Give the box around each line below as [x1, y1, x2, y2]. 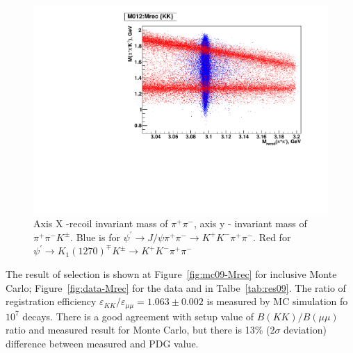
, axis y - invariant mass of [194, 216, 307, 231]
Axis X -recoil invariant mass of [33, 216, 168, 231]
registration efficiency [6, 294, 97, 309]
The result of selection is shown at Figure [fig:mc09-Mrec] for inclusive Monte [6, 267, 337, 281]
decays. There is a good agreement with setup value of [22, 309, 254, 323]
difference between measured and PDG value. [6, 336, 199, 350]
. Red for [253, 229, 291, 244]
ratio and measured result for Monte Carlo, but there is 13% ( [6, 322, 270, 337]
